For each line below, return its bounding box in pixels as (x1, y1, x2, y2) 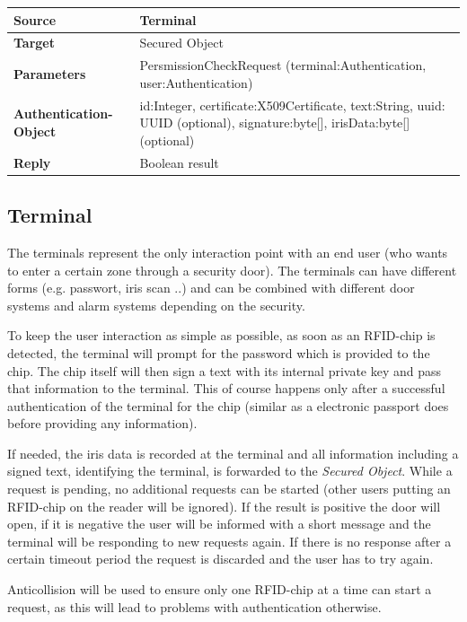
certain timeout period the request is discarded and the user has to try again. (7, 549, 434, 568)
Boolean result (139, 153, 219, 171)
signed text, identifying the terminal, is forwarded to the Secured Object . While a (7, 461, 453, 480)
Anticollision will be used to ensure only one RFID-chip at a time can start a (7, 580, 432, 599)
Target (13, 33, 56, 52)
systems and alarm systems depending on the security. (7, 295, 305, 314)
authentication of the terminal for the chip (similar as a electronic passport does (7, 396, 449, 415)
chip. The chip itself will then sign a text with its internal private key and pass (7, 361, 442, 380)
